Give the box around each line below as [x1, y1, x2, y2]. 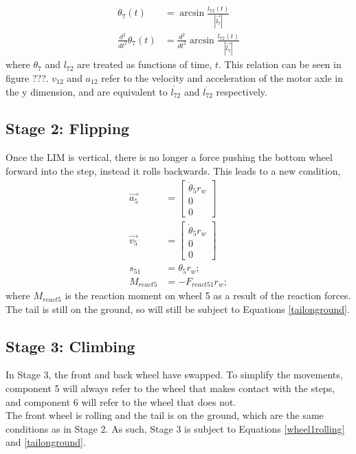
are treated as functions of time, [77, 57, 212, 72]
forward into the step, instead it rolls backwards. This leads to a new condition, [5, 163, 341, 177]
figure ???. [5, 70, 49, 85]
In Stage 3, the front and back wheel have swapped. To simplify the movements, [5, 367, 343, 382]
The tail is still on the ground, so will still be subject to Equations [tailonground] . [5, 301, 350, 316]
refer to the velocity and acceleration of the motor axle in [101, 70, 343, 85]
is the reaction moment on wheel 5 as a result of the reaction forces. [65, 288, 351, 303]
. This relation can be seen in [219, 57, 342, 72]
